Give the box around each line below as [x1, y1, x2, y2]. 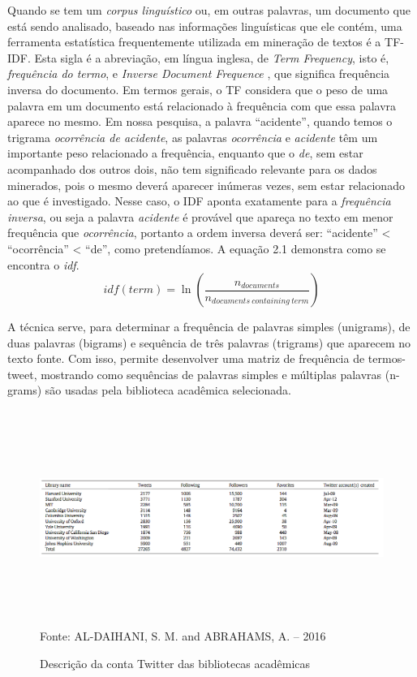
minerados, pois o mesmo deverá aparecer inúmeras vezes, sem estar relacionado [7, 176, 405, 193]
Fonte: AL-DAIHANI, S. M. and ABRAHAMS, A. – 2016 [40, 627, 326, 645]
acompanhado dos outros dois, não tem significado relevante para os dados [7, 160, 377, 177]
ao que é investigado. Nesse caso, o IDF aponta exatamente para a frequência [7, 192, 391, 209]
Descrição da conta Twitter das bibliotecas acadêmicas [40, 654, 311, 671]
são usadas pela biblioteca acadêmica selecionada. [45, 382, 291, 399]
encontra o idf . [7, 256, 80, 273]
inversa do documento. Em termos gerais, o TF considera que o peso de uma [7, 80, 389, 97]
